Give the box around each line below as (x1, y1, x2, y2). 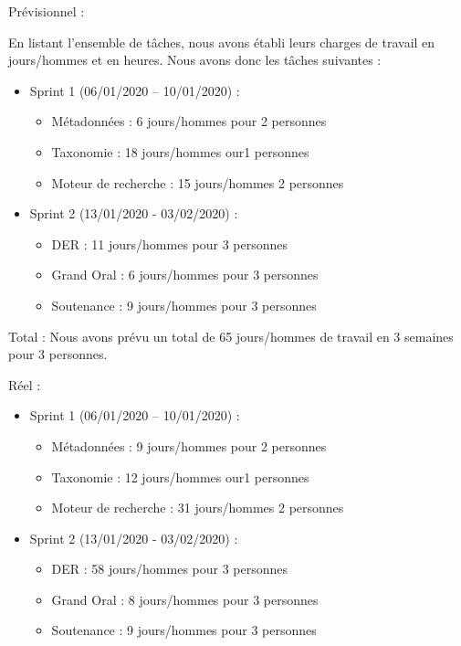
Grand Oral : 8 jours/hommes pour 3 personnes (51, 589, 319, 609)
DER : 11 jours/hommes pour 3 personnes (51, 234, 288, 253)
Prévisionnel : (8, 2, 85, 20)
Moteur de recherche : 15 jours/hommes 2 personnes (51, 173, 344, 192)
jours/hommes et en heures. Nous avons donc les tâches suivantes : (8, 50, 382, 69)
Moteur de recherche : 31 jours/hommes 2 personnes (51, 498, 344, 517)
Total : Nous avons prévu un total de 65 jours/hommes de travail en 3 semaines (8, 326, 454, 345)
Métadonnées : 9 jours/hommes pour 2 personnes (51, 436, 327, 455)
